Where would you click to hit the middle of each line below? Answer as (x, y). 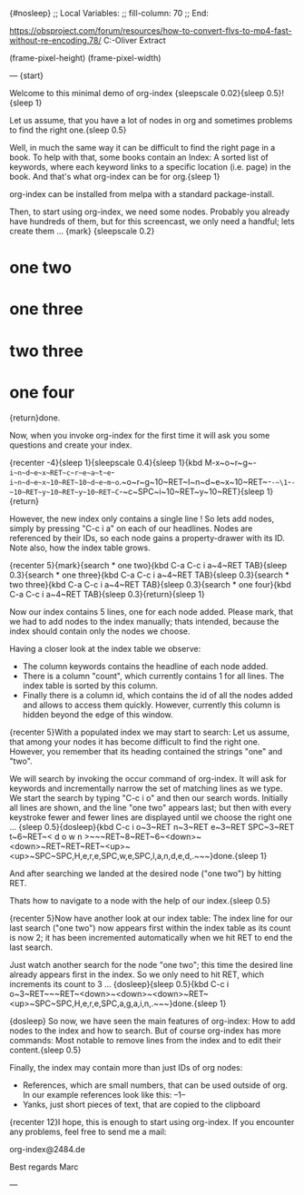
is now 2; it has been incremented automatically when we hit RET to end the (151, 937)
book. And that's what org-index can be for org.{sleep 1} (115, 177)
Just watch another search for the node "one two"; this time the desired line (151, 964)
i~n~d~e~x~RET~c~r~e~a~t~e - (62, 472)
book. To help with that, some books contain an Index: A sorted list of (139, 157)
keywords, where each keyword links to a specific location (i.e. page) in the (150, 167)
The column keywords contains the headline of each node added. (145, 666)
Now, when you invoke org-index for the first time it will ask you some (140, 435)
